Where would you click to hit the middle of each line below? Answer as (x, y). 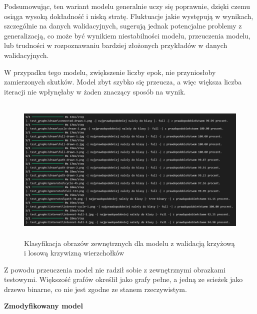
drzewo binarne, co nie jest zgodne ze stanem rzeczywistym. (95, 289)
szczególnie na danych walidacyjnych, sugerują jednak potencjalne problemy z (123, 26)
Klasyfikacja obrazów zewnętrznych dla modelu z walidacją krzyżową (129, 243)
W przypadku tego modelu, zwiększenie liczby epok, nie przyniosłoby (110, 72)
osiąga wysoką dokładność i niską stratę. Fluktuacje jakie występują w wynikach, (129, 16)
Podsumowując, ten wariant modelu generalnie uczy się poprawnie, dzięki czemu (127, 6)
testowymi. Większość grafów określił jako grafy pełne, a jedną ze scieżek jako (123, 279)
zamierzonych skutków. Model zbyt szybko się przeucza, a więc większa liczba (123, 82)
